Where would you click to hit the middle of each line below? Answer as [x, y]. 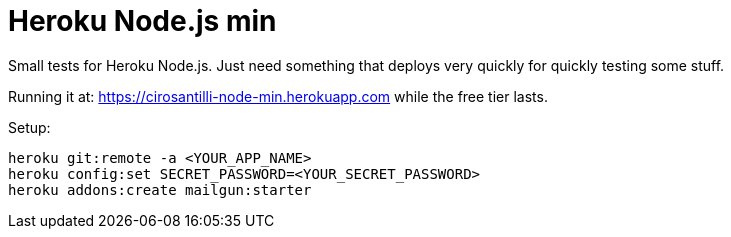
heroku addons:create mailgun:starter [160, 189]
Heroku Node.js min [142, 21]
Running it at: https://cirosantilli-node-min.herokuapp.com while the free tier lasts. [278, 96]
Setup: [29, 127]
